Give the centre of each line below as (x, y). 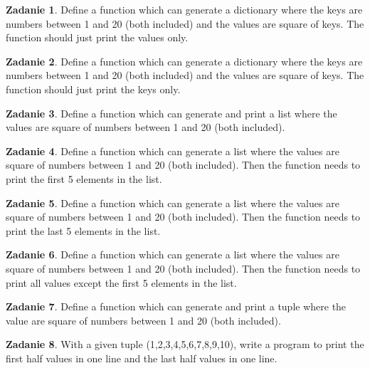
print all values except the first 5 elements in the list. (121, 282)
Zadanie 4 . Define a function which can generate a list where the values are (173, 151)
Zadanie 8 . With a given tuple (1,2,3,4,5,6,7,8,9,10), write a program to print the (185, 344)
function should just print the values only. (97, 37)
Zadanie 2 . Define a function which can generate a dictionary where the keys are (184, 61)
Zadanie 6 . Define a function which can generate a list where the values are (173, 254)
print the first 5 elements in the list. (84, 178)
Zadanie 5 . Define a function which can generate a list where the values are (173, 203)
